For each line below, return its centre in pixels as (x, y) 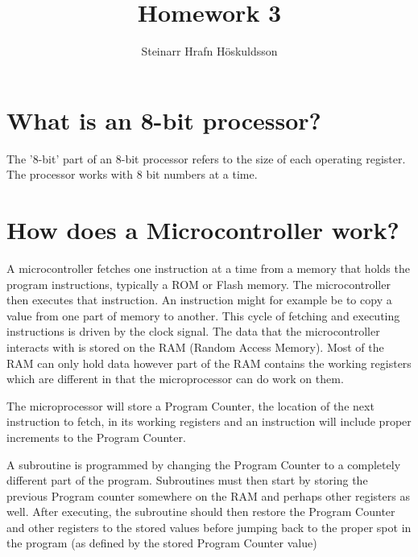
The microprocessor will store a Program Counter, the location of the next (190, 405)
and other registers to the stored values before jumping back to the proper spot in (209, 527)
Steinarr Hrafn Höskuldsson (209, 51)
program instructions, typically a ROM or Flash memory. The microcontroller (199, 284)
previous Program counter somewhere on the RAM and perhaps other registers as (208, 495)
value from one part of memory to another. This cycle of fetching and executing (203, 315)
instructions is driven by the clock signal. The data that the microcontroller (193, 331)
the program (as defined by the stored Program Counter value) (162, 543)
